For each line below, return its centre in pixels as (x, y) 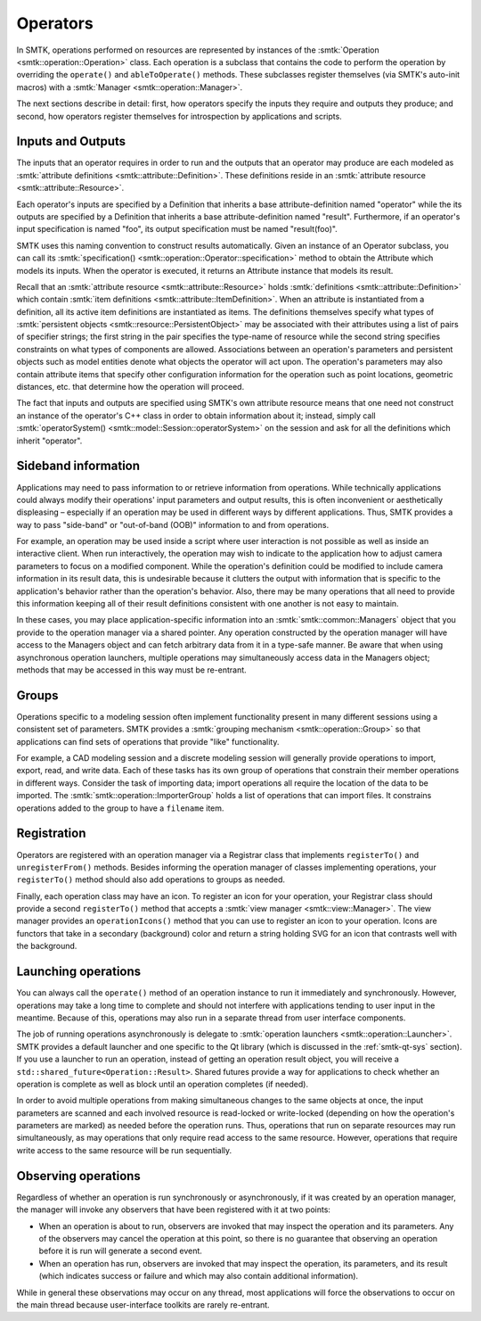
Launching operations (79, 972)
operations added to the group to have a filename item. (120, 808)
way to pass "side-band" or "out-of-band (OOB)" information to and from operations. (173, 524)
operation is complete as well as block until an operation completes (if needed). (163, 1084)
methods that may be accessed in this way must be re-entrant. (131, 670)
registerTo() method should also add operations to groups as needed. (151, 879)
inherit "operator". (49, 441)
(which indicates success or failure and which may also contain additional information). (199, 1276)
